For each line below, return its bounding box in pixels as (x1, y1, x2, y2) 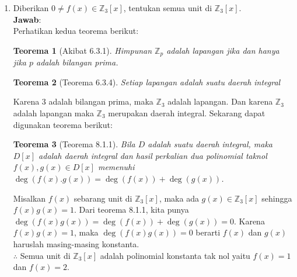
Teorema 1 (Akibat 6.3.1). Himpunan (13, 44, 152, 56)
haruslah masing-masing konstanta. (13, 237, 139, 250)
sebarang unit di (74, 192, 132, 204)
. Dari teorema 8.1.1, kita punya (74, 203, 189, 216)
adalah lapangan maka (13, 107, 94, 119)
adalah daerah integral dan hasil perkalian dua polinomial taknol (39, 149, 267, 161)
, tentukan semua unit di (123, 2, 212, 13)
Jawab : (13, 13, 41, 25)
